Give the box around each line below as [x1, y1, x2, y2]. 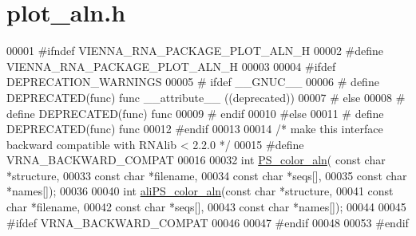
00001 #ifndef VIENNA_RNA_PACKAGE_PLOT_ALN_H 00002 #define [6, 42, 384, 59]
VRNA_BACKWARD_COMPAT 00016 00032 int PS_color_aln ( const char [6, 151, 386, 168]
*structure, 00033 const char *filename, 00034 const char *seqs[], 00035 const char [6, 167, 407, 183]
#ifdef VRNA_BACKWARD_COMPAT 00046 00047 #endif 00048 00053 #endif [6, 214, 409, 230]
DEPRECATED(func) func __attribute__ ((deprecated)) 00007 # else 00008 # [6, 88, 406, 105]
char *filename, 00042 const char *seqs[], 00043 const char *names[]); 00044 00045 [6, 199, 406, 215]
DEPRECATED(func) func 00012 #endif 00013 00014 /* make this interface [6, 120, 383, 137]
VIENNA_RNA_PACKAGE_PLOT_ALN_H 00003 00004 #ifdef [6, 57, 336, 74]
